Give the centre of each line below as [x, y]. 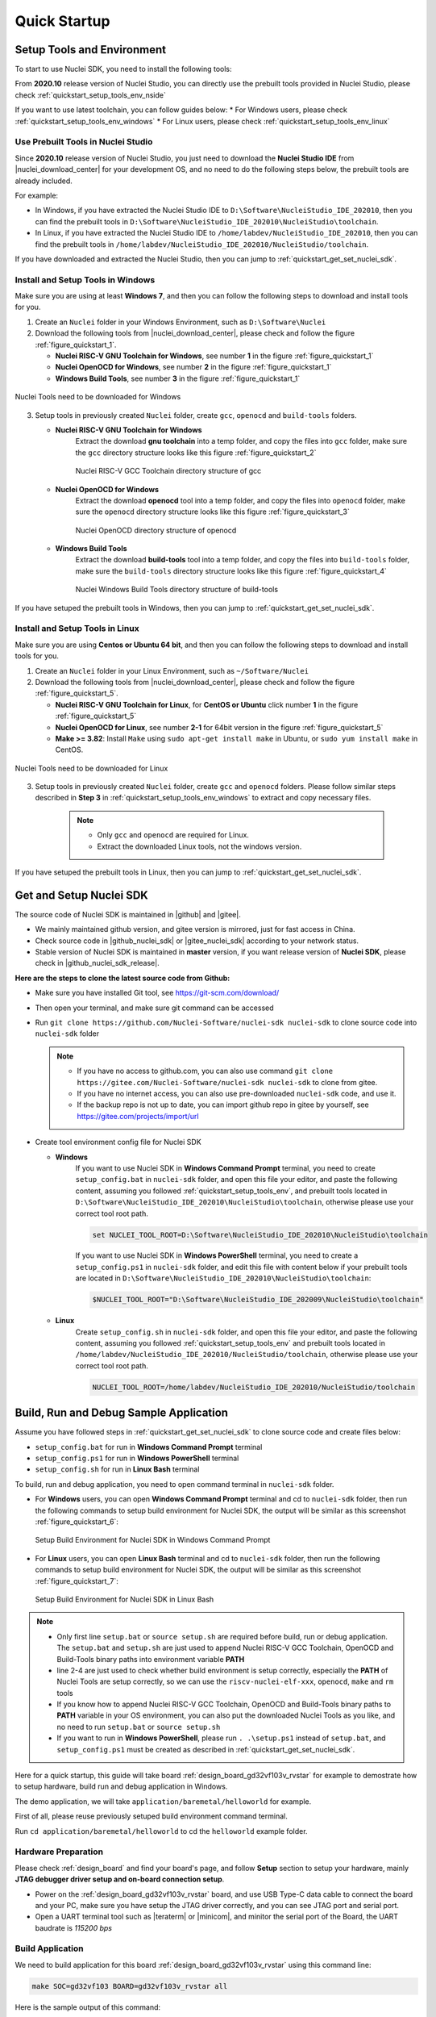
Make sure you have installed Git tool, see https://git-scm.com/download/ [157, 993]
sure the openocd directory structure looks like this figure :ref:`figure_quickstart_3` [212, 512]
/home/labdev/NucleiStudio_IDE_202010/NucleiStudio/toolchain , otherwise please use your [247, 1355]
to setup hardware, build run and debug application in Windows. [121, 1786]
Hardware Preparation [59, 1852]
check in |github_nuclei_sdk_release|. [98, 963]
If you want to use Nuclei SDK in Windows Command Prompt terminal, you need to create [226, 1168]
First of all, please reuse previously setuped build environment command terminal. [151, 1816]
